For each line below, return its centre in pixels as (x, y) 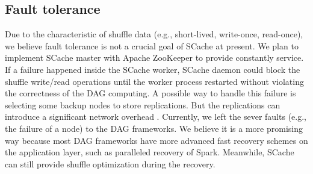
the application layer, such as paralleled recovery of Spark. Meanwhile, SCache (150, 152)
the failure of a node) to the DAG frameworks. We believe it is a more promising (154, 128)
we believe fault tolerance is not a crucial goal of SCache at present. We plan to (152, 45)
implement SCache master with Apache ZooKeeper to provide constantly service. (154, 57)
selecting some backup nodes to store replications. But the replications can (143, 104)
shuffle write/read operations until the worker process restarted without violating (154, 81)
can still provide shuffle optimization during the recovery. (110, 163)
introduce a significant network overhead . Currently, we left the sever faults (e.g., (156, 117)
